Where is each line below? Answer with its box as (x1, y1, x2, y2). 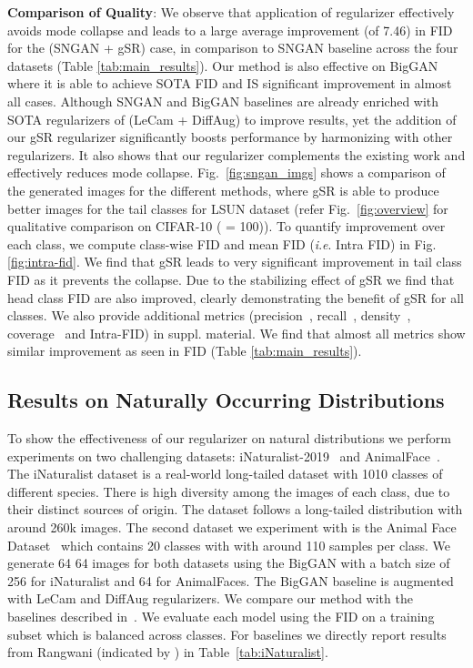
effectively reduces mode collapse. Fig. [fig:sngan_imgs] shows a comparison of (7, 163, 446, 182)
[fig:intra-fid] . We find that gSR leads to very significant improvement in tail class (7, 252, 462, 271)
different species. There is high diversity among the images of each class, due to (7, 481, 450, 501)
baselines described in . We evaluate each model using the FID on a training (7, 607, 435, 626)
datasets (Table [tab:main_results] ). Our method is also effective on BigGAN (7, 56, 438, 75)
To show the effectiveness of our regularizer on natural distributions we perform (7, 429, 451, 448)
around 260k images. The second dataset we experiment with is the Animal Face (7, 518, 457, 537)
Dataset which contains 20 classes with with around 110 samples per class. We (7, 535, 451, 554)
